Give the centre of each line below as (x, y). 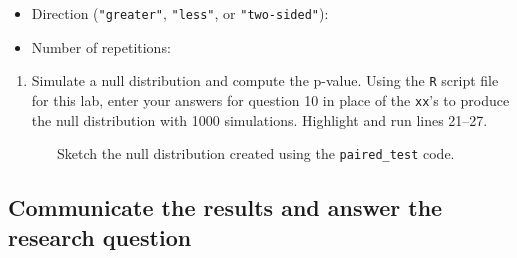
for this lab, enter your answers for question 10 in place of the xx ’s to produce (270, 99)
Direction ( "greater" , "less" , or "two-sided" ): (180, 13)
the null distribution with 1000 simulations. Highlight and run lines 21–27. (259, 119)
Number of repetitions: (101, 46)
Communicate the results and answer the (225, 207)
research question (100, 236)
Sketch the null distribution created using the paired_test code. (255, 153)
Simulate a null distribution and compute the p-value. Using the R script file (265, 80)
